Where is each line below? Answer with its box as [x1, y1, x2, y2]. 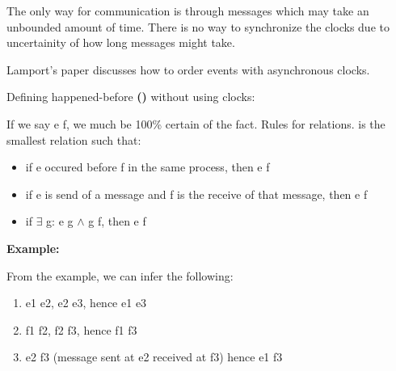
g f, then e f [88, 213, 146, 230]
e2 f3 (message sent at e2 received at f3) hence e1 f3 [25, 348, 283, 365]
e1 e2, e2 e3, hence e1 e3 [25, 294, 147, 311]
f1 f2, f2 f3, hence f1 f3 [25, 321, 137, 338]
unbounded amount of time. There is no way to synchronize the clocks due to [6, 18, 390, 35]
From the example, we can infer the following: [6, 267, 234, 284]
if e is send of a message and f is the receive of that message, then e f [25, 185, 368, 202]
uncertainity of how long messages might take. [6, 34, 235, 51]
